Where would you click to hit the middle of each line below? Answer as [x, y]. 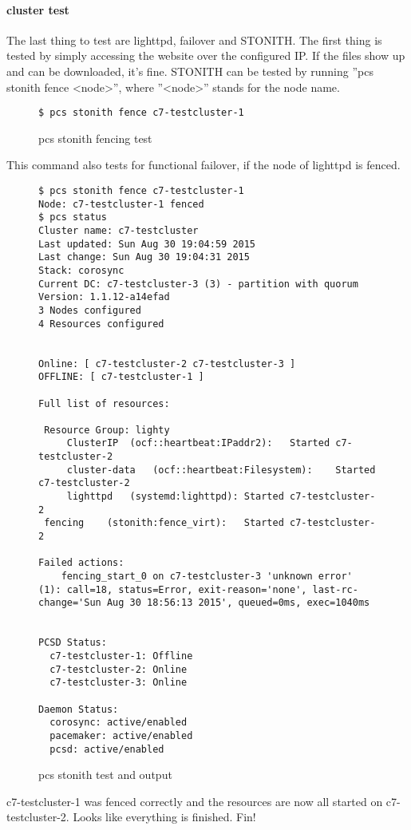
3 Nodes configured [90, 310]
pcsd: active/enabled [107, 749]
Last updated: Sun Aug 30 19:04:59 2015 [147, 244]
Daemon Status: [79, 709]
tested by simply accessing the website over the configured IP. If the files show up [206, 55]
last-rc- [335, 589]
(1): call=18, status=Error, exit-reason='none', [173, 589]
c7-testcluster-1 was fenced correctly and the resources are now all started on [195, 801]
